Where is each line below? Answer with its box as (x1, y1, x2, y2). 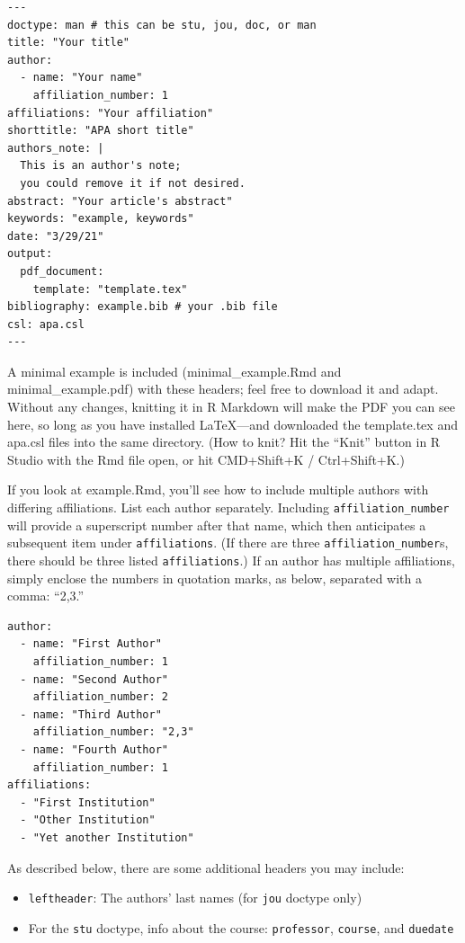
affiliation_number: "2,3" (32, 725, 194, 739)
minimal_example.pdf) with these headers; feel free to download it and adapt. (7, 379, 439, 398)
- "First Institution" (20, 796, 156, 809)
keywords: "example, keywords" (7, 212, 194, 226)
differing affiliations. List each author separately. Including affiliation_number (7, 498, 450, 517)
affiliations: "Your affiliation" (7, 106, 214, 120)
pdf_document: (20, 264, 104, 278)
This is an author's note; (20, 159, 182, 173)
